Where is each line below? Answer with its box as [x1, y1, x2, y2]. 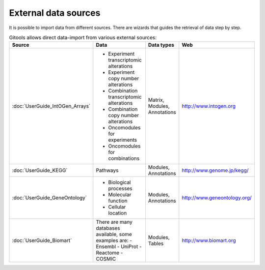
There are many [96, 219, 132, 226]
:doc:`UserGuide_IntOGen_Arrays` [12, 103, 91, 110]
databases [96, 225, 120, 232]
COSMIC [96, 256, 116, 263]
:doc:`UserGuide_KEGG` [12, 167, 68, 174]
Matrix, [148, 96, 164, 103]
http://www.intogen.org [182, 103, 236, 110]
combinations [108, 155, 140, 162]
